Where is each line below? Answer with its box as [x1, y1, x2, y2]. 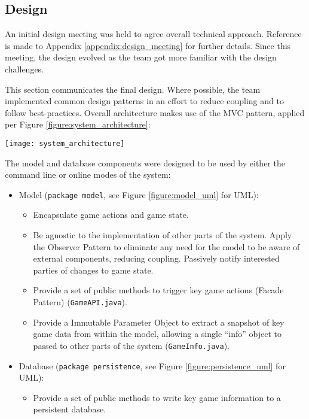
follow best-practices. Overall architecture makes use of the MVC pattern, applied [5, 106, 305, 119]
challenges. [5, 62, 44, 75]
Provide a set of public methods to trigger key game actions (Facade [33, 284, 284, 296]
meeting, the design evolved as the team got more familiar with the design [5, 51, 277, 63]
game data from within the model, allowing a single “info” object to [33, 327, 282, 340]
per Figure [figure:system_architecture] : [5, 118, 151, 130]
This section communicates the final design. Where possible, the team [5, 83, 261, 95]
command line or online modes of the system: [5, 168, 171, 181]
